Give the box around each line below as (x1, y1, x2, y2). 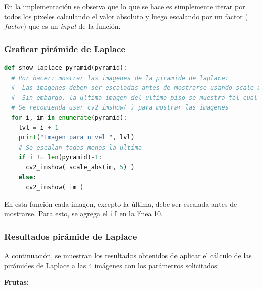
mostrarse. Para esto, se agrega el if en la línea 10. (4, 208, 163, 219)
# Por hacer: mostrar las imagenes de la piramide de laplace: (11, 74, 229, 82)
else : (18, 173, 37, 181)
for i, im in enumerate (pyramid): (11, 114, 127, 121)
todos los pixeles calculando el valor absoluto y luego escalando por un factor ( (4, 11, 248, 21)
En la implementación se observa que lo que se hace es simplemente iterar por (4, 1, 245, 11)
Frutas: (4, 277, 29, 287)
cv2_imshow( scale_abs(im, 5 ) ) (25, 163, 135, 171)
